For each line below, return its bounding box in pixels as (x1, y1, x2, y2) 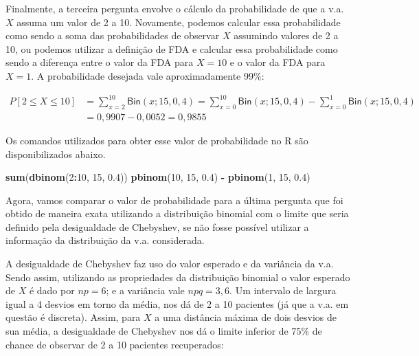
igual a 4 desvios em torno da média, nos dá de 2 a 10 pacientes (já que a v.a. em (5, 296, 349, 311)
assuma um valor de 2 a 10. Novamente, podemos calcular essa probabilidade (16, 14, 341, 29)
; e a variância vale (106, 283, 185, 298)
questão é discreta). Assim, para (5, 310, 141, 324)
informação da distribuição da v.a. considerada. (5, 233, 205, 247)
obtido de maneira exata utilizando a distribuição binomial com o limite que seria (5, 206, 349, 221)
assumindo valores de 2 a (234, 28, 339, 43)
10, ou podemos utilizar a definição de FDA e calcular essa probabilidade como (5, 41, 338, 56)
